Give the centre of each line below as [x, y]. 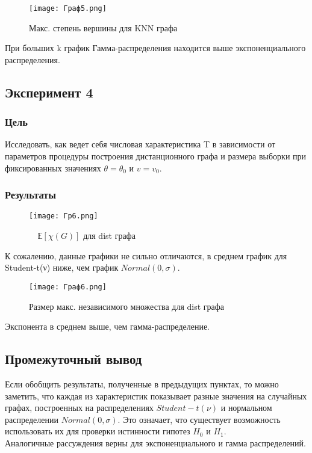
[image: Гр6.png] [64, 216]
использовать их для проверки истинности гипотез [98, 431]
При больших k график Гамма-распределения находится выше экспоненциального [155, 48]
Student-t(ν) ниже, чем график [62, 267]
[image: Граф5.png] [68, 8]
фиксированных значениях [53, 168]
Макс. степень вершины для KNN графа [103, 27]
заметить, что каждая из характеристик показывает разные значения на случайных [156, 396]
